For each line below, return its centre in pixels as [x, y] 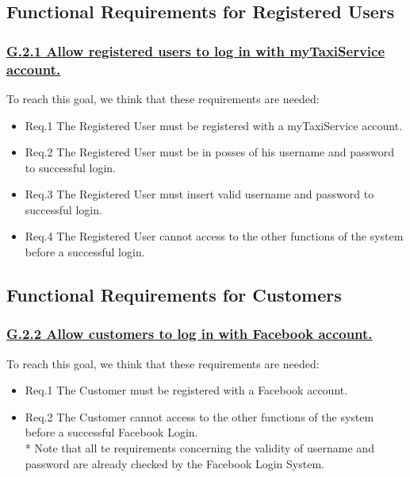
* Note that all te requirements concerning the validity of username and [199, 448]
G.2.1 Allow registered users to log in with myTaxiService [196, 50]
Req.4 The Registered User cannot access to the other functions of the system [214, 236]
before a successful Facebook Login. [111, 432]
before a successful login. [85, 252]
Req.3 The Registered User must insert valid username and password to [199, 194]
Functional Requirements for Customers [174, 295]
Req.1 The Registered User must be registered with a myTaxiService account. [214, 125]
